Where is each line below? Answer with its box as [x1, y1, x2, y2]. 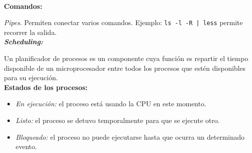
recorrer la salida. [4, 27, 57, 37]
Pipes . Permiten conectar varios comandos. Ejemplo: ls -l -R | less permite [4, 17, 243, 28]
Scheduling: [4, 36, 43, 47]
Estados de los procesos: [4, 82, 88, 92]
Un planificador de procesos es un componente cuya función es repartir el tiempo [4, 53, 249, 63]
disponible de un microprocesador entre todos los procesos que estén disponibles [4, 62, 246, 73]
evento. [15, 141, 37, 152]
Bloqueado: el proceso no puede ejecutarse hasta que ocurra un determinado [15, 131, 245, 142]
